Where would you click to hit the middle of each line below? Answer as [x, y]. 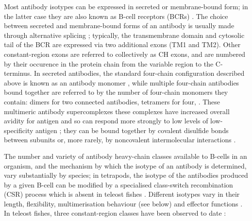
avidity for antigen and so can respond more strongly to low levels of [106, 121]
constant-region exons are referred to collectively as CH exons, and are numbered [125, 54]
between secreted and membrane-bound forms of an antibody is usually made [119, 25]
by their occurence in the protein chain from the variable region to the [109, 63]
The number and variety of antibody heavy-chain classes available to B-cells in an [126, 156]
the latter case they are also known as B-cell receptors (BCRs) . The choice [116, 16]
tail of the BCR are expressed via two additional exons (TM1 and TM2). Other [122, 44]
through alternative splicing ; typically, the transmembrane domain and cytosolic [124, 35]
